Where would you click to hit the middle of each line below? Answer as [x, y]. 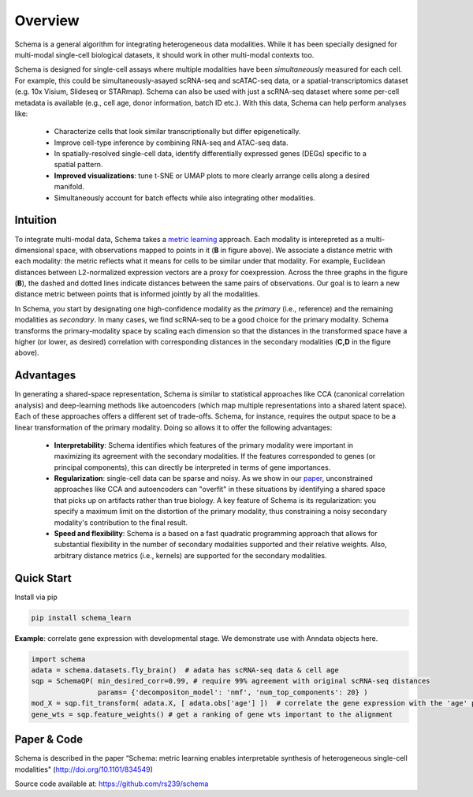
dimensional [34, 250]
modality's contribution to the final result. [121, 522]
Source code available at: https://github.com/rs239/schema [112, 784]
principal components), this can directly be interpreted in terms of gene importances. [192, 467]
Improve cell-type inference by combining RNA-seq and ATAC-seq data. [171, 143]
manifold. [69, 187]
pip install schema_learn [81, 618]
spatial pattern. [78, 165]
